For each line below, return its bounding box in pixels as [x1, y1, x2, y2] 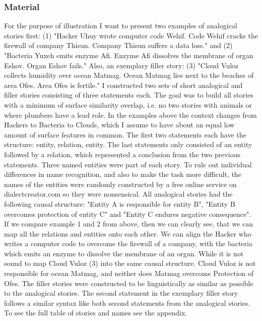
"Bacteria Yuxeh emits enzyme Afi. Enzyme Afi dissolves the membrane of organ [4, 50, 253, 60]
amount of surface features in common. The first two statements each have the [4, 129, 246, 140]
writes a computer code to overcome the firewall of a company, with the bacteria [4, 238, 252, 249]
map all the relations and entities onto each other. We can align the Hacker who [4, 228, 251, 239]
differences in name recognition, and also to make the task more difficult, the [4, 169, 241, 179]
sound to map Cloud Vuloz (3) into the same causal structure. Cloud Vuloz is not [4, 258, 256, 268]
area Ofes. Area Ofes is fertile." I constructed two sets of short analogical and [4, 79, 243, 90]
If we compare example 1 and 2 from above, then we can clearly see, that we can [4, 218, 253, 229]
